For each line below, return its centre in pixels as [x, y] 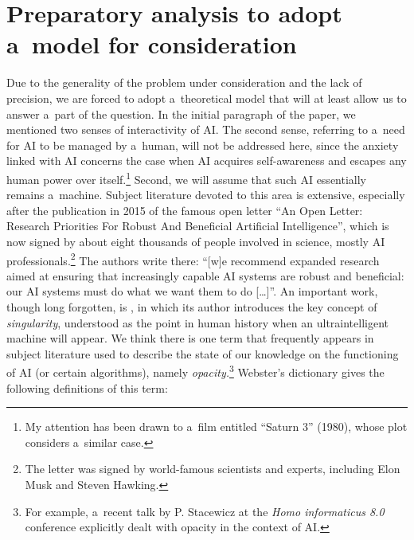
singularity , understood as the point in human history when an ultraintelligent [197, 322]
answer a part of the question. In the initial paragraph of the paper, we [181, 113]
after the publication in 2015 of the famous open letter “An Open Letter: [185, 210]
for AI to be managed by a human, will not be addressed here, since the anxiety [203, 145]
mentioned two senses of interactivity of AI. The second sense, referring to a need [206, 129]
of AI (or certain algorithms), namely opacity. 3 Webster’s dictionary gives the [195, 371]
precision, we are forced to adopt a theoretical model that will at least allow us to [207, 98]
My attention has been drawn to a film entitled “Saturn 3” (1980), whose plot [216, 427]
